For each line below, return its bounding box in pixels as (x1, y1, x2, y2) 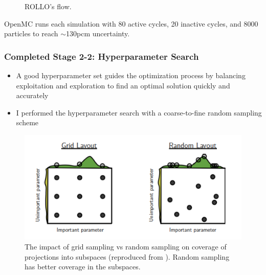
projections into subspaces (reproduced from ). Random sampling (25, 251, 230, 262)
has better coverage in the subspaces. (25, 261, 141, 272)
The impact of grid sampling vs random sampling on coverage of (25, 241, 227, 252)
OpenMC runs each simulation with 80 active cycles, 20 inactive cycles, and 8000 (4, 18, 258, 29)
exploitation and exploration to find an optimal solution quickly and (16, 80, 230, 90)
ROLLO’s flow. (25, 1, 72, 11)
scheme (16, 117, 39, 128)
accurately (16, 90, 49, 101)
